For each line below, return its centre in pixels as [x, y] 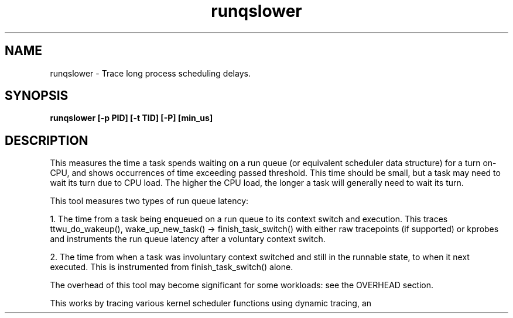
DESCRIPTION [47, 140]
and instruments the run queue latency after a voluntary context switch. [188, 239]
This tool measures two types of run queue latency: [149, 201]
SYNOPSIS [37, 96]
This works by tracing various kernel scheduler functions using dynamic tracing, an [211, 303]
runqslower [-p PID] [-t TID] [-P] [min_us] [131, 118]
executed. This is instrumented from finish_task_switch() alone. [172, 267]
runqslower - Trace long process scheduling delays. [150, 73]
